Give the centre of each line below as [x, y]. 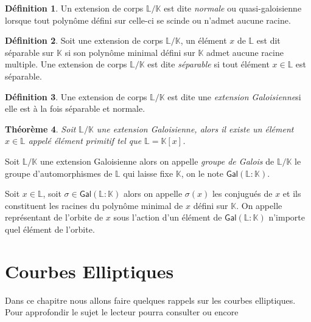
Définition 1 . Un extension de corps [74, 8]
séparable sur [30, 52]
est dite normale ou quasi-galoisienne [233, 8]
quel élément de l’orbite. [50, 229]
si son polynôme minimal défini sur [130, 52]
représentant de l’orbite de [54, 217]
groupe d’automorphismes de [59, 173]
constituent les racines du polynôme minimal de [94, 205]
